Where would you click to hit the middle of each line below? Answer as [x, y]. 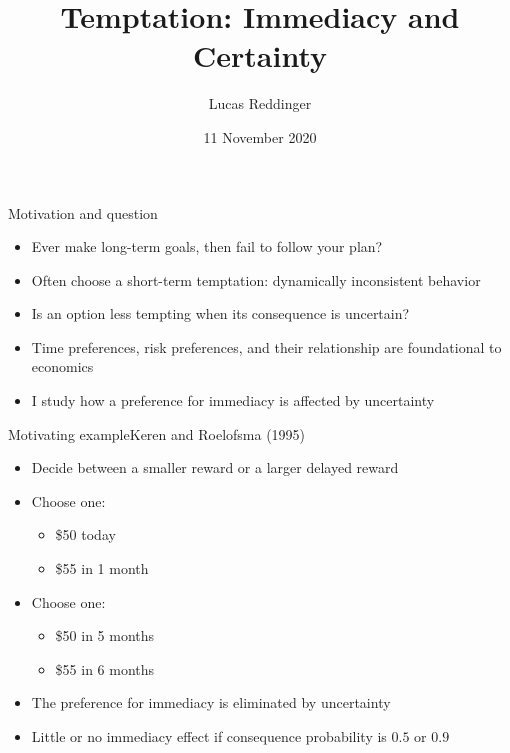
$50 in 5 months [105, 635]
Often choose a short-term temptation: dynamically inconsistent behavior [256, 279]
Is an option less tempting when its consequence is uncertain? [220, 313]
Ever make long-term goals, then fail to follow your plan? [207, 246]
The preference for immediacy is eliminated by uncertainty [211, 702]
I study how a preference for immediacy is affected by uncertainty [233, 400]
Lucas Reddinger [260, 103]
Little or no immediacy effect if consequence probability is [209, 736]
